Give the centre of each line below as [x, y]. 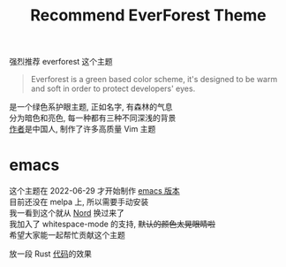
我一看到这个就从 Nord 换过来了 [67, 213]
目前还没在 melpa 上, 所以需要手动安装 [79, 202]
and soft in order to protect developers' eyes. [113, 88]
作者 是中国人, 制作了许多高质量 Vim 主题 [83, 129]
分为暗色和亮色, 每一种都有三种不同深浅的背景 [93, 118]
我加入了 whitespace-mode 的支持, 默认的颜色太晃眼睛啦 [113, 224]
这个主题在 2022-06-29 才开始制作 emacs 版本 [95, 191]
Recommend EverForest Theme [148, 15]
